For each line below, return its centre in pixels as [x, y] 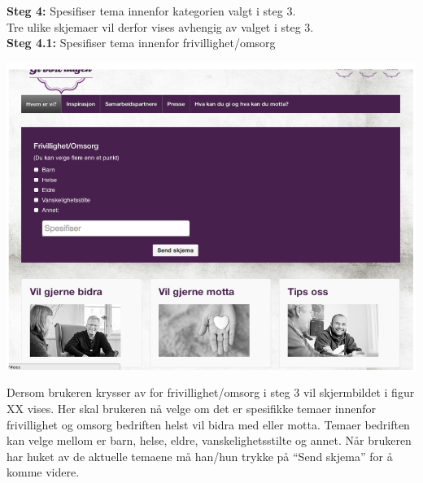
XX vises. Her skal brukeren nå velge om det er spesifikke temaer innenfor [192, 408]
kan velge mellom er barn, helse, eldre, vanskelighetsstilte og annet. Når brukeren [209, 440]
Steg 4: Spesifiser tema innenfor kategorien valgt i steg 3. [151, 11]
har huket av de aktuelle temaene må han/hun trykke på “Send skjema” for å [200, 456]
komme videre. [43, 472]
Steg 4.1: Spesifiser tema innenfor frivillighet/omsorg [141, 43]
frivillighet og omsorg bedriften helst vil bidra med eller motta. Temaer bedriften [208, 424]
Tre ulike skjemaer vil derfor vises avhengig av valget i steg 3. [160, 26]
